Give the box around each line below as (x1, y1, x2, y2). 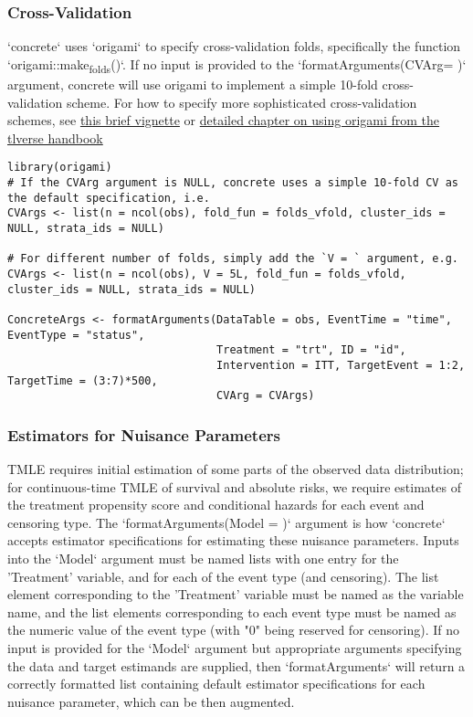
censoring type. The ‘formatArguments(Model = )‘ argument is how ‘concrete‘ (7, 512, 446, 532)
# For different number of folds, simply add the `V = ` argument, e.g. (7, 252, 458, 266)
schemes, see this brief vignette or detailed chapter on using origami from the (7, 111, 440, 130)
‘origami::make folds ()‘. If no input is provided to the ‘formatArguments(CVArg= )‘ (7, 54, 467, 76)
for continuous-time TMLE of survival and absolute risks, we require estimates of (7, 477, 461, 496)
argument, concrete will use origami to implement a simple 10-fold (7, 74, 378, 93)
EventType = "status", (7, 328, 145, 342)
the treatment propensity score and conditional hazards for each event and (7, 495, 425, 514)
